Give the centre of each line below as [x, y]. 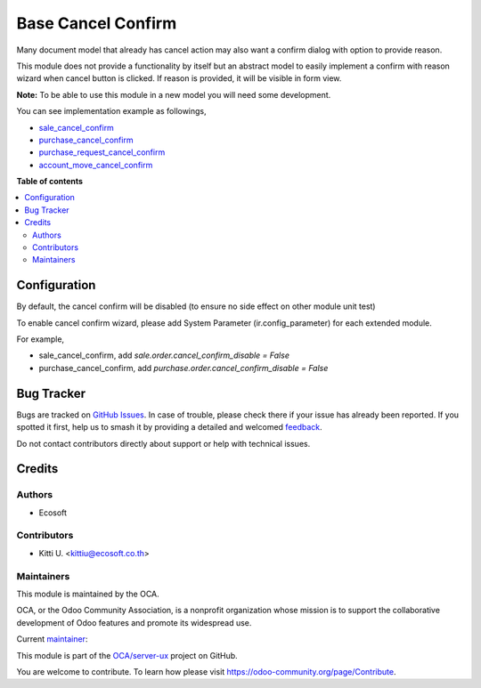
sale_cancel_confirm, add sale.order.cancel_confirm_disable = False [164, 355]
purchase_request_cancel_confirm [102, 152]
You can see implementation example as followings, [111, 111]
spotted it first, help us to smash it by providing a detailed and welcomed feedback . [169, 427]
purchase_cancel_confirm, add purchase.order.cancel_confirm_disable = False [183, 368]
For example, [41, 339]
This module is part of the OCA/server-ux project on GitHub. [127, 655]
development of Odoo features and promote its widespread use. [134, 622]
